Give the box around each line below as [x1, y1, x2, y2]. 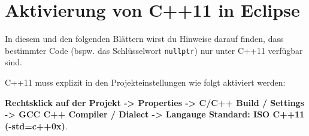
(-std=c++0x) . [5, 119, 68, 132]
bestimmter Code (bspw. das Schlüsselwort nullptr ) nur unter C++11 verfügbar [5, 44, 303, 56]
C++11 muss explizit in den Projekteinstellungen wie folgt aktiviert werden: [5, 75, 286, 88]
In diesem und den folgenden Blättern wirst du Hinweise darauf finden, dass [5, 32, 284, 45]
